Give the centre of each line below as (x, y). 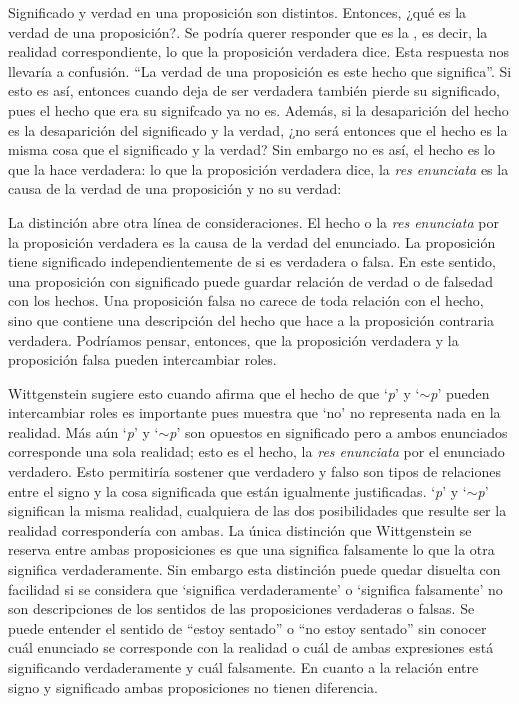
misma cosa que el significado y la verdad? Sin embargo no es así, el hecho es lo (251, 149)
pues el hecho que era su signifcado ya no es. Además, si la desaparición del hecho (258, 109)
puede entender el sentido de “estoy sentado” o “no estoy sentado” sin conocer (247, 627)
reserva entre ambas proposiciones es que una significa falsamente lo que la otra (251, 549)
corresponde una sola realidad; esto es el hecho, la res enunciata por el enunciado (256, 451)
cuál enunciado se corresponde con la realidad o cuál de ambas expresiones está (251, 647)
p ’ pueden (460, 392)
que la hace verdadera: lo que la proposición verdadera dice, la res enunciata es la (258, 168)
